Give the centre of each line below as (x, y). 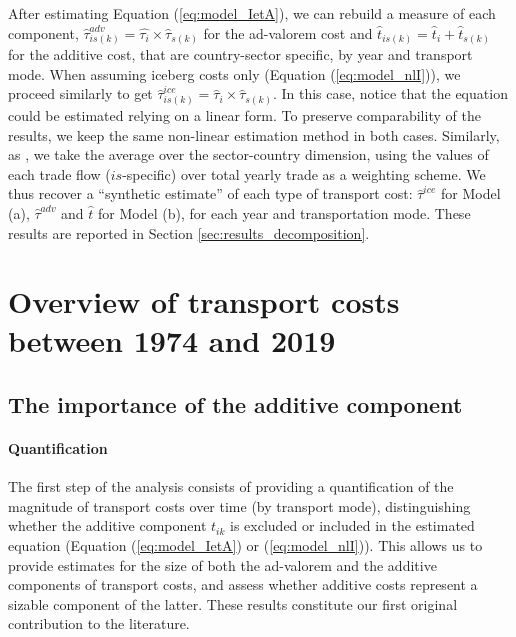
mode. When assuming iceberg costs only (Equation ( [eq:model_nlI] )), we (234, 73)
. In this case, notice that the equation (390, 93)
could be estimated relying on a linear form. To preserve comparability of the (244, 114)
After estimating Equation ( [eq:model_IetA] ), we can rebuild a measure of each (252, 13)
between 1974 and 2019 (172, 340)
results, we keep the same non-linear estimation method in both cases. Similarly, (254, 134)
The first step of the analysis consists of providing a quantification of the (231, 486)
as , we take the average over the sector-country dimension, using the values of (248, 154)
